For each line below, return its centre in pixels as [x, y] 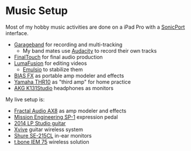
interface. [17, 33]
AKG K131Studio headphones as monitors [64, 88]
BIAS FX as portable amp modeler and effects [69, 75]
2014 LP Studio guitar [40, 123]
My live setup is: [25, 99]
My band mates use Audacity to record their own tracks [90, 50]
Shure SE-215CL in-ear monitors [53, 135]
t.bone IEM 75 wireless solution [51, 142]
